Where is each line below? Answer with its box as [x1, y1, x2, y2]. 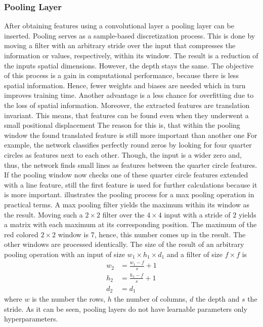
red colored [4, 229, 38, 239]
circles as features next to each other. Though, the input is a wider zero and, [4, 149, 242, 160]
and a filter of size [166, 248, 223, 259]
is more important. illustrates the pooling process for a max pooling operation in [4, 189, 254, 200]
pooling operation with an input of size [4, 248, 125, 259]
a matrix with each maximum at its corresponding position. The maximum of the [4, 219, 257, 230]
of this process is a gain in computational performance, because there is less [4, 70, 239, 81]
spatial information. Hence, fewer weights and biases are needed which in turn [4, 80, 246, 90]
